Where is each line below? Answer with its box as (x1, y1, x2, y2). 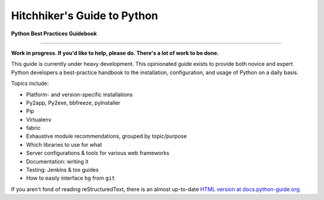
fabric (26, 125, 41, 132)
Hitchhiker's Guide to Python (11, 9, 158, 22)
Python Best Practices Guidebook (11, 30, 97, 37)
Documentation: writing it (26, 157, 89, 165)
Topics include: (11, 80, 49, 87)
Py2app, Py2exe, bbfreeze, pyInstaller (26, 99, 121, 106)
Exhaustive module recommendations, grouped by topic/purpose (26, 132, 187, 140)
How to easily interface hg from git (26, 174, 115, 182)
